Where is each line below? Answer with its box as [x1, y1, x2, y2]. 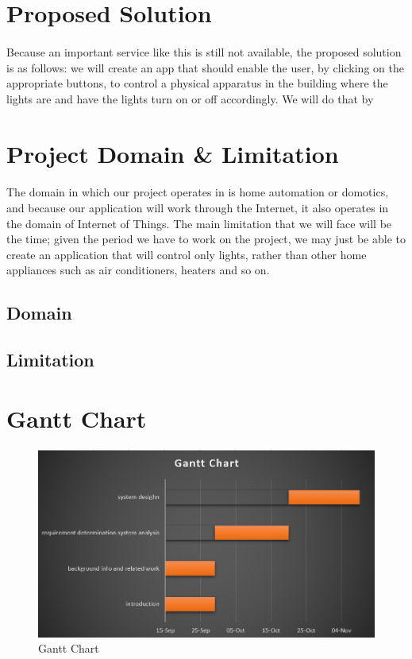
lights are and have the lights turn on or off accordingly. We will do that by [6, 90, 374, 107]
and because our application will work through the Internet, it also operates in [6, 199, 389, 215]
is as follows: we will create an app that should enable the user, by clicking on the [6, 59, 404, 76]
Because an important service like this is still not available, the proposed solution [6, 43, 402, 60]
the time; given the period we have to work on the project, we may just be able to [6, 231, 406, 247]
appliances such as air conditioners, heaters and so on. [6, 262, 270, 278]
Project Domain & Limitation [6, 137, 339, 169]
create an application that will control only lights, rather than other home [6, 246, 367, 262]
